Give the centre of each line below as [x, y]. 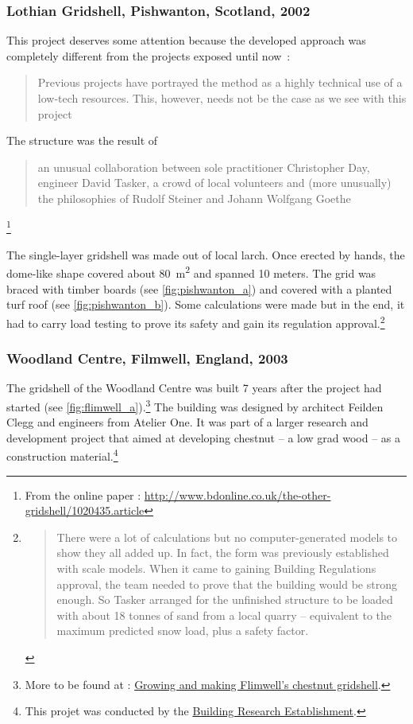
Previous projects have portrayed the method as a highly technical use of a [220, 82]
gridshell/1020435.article [85, 510]
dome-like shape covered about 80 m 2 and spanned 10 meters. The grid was [191, 272]
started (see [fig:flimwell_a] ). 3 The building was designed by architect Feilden [195, 405]
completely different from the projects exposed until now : [149, 55]
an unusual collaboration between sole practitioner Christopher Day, [204, 167]
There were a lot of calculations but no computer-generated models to [227, 537]
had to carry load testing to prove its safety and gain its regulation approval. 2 [196, 321]
